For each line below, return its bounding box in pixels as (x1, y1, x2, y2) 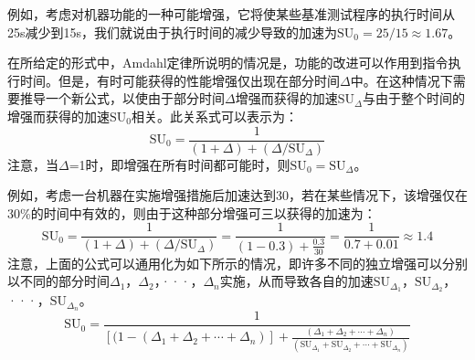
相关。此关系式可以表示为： (131, 106, 298, 125)
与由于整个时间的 (362, 89, 465, 108)
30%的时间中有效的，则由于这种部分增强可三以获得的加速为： (7, 203, 376, 222)
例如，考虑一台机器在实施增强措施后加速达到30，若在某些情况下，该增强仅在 (7, 185, 468, 205)
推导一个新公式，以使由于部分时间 (19, 89, 225, 108)
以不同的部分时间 (7, 271, 110, 291)
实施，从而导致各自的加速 (219, 271, 374, 291)
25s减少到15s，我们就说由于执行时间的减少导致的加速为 (7, 22, 338, 41)
